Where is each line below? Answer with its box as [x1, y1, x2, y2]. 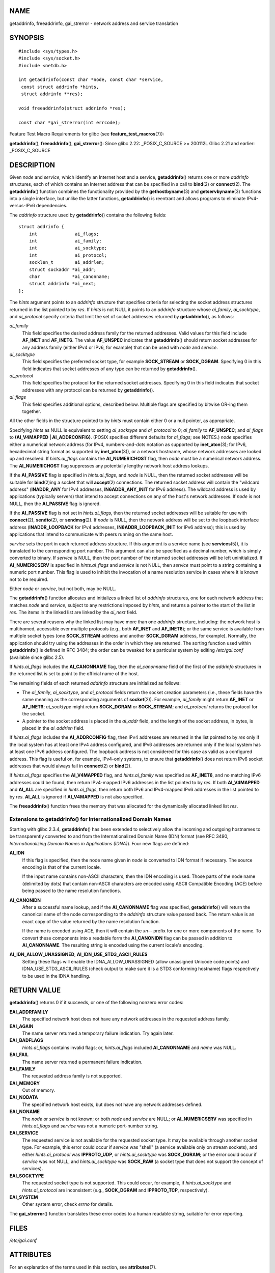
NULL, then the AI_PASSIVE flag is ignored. [9, 501, 101, 507]
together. [22, 408, 42, 414]
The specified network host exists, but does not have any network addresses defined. [22, 1101, 203, 1108]
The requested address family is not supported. [22, 1073, 122, 1079]
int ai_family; [29, 238, 102, 244]
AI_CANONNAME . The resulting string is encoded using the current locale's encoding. [22, 942, 204, 948]
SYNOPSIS [9, 34, 44, 42]
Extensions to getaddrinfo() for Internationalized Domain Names [9, 815, 172, 822]
